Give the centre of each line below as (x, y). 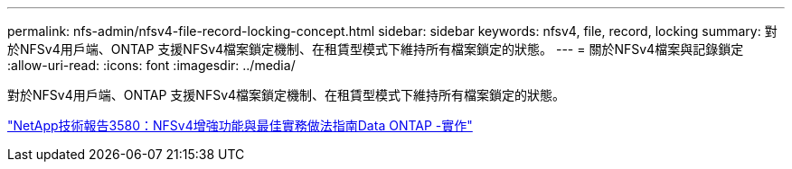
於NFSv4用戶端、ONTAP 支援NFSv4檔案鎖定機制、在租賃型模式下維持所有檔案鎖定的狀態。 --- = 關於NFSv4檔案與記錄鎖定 (376, 49)
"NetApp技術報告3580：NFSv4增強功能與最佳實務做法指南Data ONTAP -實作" (240, 125)
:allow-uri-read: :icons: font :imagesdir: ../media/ (151, 65)
